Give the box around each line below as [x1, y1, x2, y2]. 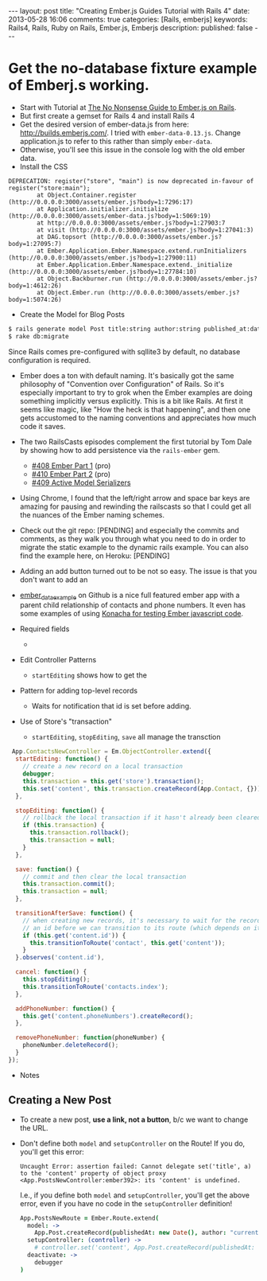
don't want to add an [19, 575, 88, 584]
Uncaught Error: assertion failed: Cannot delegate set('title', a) [19, 1162, 252, 1170]
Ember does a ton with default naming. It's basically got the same [19, 370, 234, 380]
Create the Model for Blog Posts [19, 309, 126, 319]
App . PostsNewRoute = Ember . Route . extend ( [19, 1214, 160, 1222]
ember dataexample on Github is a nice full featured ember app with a [19, 590, 240, 602]
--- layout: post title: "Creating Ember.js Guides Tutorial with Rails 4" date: [8, 6, 250, 15]
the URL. [19, 1123, 49, 1132]
